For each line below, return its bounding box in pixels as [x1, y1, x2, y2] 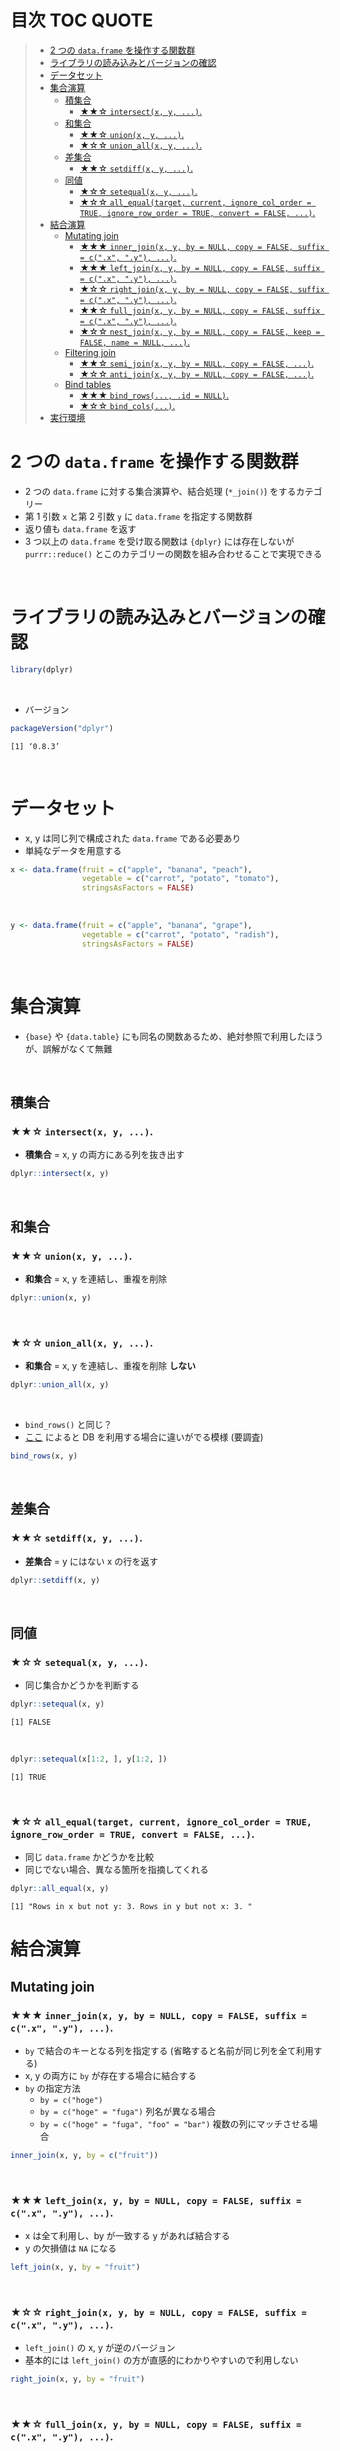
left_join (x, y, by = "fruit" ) [10, 2262, 141, 2273]
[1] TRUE [10, 1772, 47, 1782]
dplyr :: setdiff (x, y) [10, 1575, 101, 1585]
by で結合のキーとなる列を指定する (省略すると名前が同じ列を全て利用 [24, 2044, 314, 2056]
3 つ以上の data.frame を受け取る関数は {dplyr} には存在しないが [24, 535, 295, 547]
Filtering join [64, 346, 117, 358]
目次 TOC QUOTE [10, 9, 154, 32]
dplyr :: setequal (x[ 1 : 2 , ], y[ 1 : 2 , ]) [10, 1754, 168, 1764]
